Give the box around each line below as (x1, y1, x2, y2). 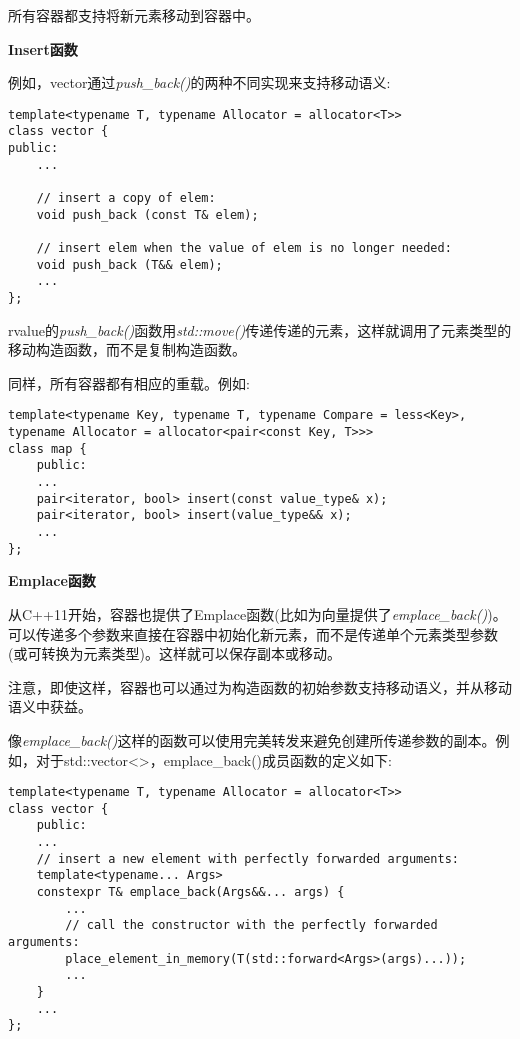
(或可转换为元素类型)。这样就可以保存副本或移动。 (8, 643, 341, 664)
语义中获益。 (8, 696, 92, 717)
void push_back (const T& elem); (36, 207, 259, 222)
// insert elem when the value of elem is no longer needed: (36, 241, 452, 256)
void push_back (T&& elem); (36, 257, 223, 272)
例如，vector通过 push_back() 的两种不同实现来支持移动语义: (8, 72, 391, 93)
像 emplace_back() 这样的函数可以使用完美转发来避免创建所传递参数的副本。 (8, 729, 496, 750)
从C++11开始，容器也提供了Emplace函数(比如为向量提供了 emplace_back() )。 (8, 603, 507, 624)
